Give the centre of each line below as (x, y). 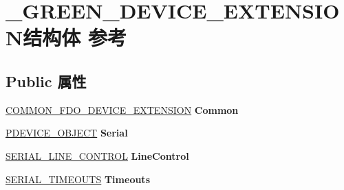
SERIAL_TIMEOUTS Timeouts (78, 179)
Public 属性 (46, 81)
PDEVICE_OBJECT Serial (67, 133)
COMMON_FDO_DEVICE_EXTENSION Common (122, 109)
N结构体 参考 (66, 37)
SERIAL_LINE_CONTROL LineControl (97, 155)
